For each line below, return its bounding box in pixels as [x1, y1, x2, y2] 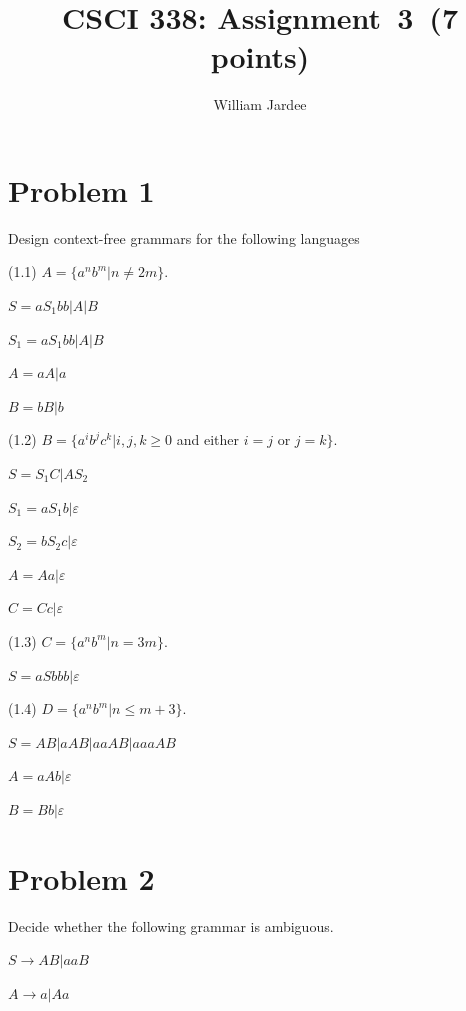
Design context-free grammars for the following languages [8, 227, 360, 248]
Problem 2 [8, 857, 155, 898]
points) [210, 36, 310, 77]
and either [176, 429, 240, 450]
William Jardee [213, 94, 307, 115]
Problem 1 [8, 169, 155, 210]
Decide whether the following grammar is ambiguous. [8, 915, 334, 936]
